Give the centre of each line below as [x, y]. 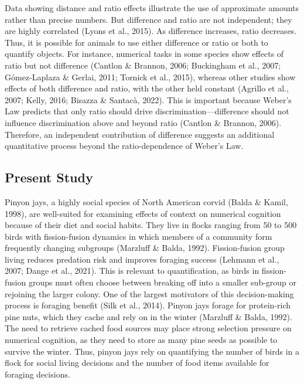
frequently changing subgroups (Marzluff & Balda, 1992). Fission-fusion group [145, 248]
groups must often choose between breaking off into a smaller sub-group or [163, 282]
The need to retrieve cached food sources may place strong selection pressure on [148, 328]
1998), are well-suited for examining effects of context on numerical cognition [143, 213]
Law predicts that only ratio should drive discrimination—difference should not [147, 111]
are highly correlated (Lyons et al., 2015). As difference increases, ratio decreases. [151, 31]
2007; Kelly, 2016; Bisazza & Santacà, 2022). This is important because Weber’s [148, 99]
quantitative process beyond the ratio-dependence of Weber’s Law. [124, 146]
